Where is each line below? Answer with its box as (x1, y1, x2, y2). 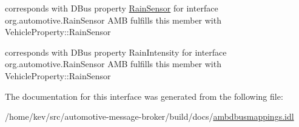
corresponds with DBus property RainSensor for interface (5, 2, 218, 14)
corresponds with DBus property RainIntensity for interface (5, 45, 227, 58)
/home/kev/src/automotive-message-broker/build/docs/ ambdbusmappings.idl (5, 110, 294, 123)
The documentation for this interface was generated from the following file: (5, 90, 283, 102)
